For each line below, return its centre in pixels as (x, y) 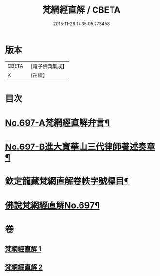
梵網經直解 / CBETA (81, 10)
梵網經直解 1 (23, 249)
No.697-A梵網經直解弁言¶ (57, 123)
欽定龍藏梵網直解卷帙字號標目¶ (67, 181)
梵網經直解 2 (24, 267)
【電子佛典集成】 (47, 66)
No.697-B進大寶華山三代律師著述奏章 (80, 147)
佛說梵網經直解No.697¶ (52, 205)
